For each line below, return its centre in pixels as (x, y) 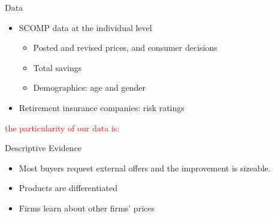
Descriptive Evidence (43, 148)
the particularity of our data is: (62, 128)
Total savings (58, 67)
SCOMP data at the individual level (85, 27)
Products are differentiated (68, 188)
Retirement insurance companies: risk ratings (102, 107)
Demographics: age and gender (89, 87)
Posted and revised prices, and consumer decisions (125, 47)
